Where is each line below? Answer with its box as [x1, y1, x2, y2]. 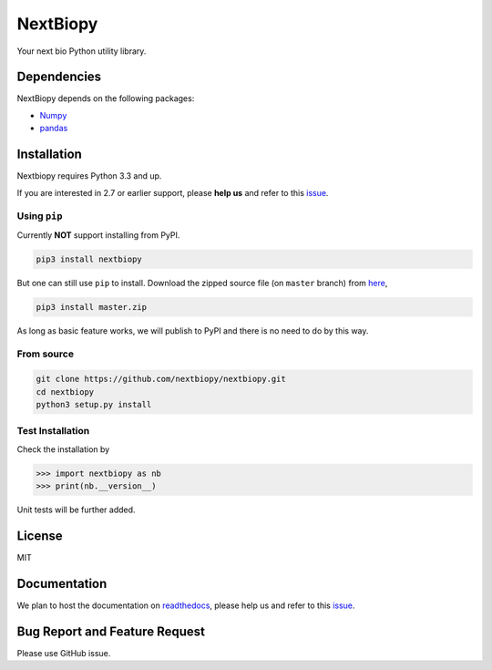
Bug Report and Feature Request [16, 624, 205, 639]
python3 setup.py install [36, 399, 152, 409]
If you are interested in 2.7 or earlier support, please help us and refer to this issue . [16, 187, 329, 198]
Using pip [16, 210, 63, 222]
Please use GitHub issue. [16, 647, 111, 658]
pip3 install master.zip [36, 302, 148, 312]
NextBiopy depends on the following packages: [16, 93, 195, 104]
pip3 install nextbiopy [36, 253, 143, 264]
